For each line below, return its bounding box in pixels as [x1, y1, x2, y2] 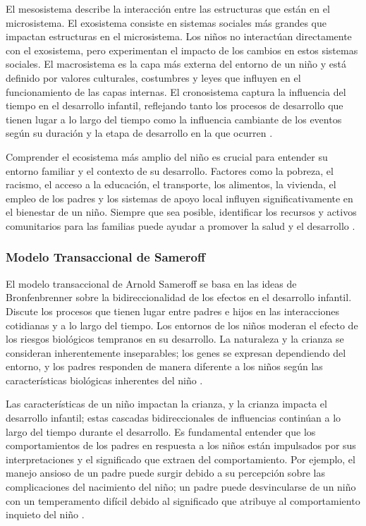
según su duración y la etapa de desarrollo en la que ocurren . [6, 126, 273, 140]
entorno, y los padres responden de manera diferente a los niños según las [6, 359, 323, 374]
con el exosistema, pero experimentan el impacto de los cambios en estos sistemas [6, 42, 358, 57]
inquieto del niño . [6, 507, 85, 522]
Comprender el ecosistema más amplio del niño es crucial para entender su [6, 149, 328, 164]
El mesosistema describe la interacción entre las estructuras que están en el [6, 1, 330, 16]
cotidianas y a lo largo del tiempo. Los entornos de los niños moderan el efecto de [6, 317, 358, 332]
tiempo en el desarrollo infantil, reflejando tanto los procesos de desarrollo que [6, 98, 343, 113]
